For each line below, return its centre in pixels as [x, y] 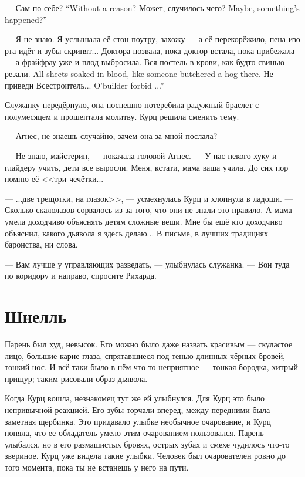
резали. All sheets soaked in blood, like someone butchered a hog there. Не [139, 73]
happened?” [26, 19]
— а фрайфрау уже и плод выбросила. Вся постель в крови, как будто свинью [145, 62]
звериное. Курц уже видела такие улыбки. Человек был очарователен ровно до [145, 456]
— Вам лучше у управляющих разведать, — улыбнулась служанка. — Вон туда [147, 264]
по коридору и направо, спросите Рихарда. [81, 275]
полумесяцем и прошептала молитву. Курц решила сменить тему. [122, 116]
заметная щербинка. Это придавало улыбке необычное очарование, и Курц [138, 421]
